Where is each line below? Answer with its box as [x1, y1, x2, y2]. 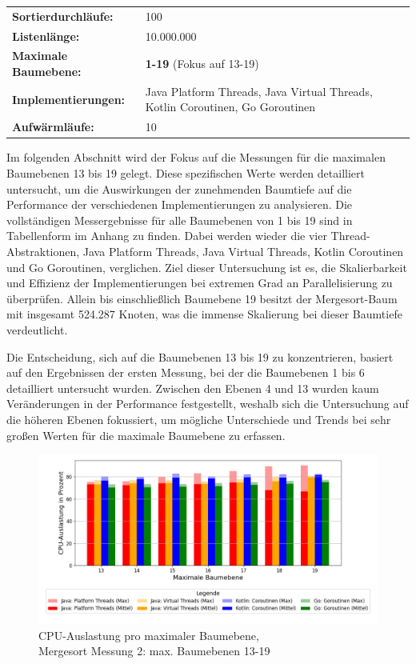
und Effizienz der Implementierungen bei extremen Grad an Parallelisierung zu [6, 274, 393, 291]
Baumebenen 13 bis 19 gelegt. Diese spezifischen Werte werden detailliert [6, 165, 365, 181]
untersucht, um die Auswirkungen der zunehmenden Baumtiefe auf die [6, 180, 352, 197]
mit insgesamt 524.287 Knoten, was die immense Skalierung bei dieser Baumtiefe [6, 306, 402, 322]
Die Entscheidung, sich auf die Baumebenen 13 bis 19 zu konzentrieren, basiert [6, 348, 394, 365]
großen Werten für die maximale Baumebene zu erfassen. [6, 426, 286, 443]
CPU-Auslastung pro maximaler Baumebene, [38, 626, 259, 643]
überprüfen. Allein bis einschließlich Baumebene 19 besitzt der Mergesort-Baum [6, 290, 398, 306]
